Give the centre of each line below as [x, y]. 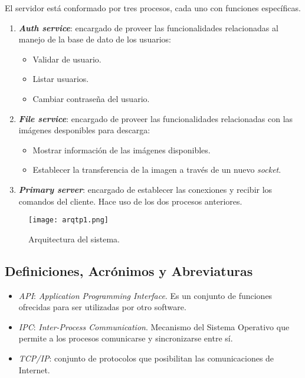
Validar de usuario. [67, 59]
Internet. [34, 369]
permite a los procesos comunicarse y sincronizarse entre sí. [126, 338]
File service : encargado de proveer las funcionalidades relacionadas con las [156, 118]
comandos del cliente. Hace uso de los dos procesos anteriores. [130, 201]
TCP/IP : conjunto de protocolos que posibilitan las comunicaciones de [146, 358]
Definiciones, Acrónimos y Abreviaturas [129, 270]
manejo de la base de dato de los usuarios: [95, 39]
